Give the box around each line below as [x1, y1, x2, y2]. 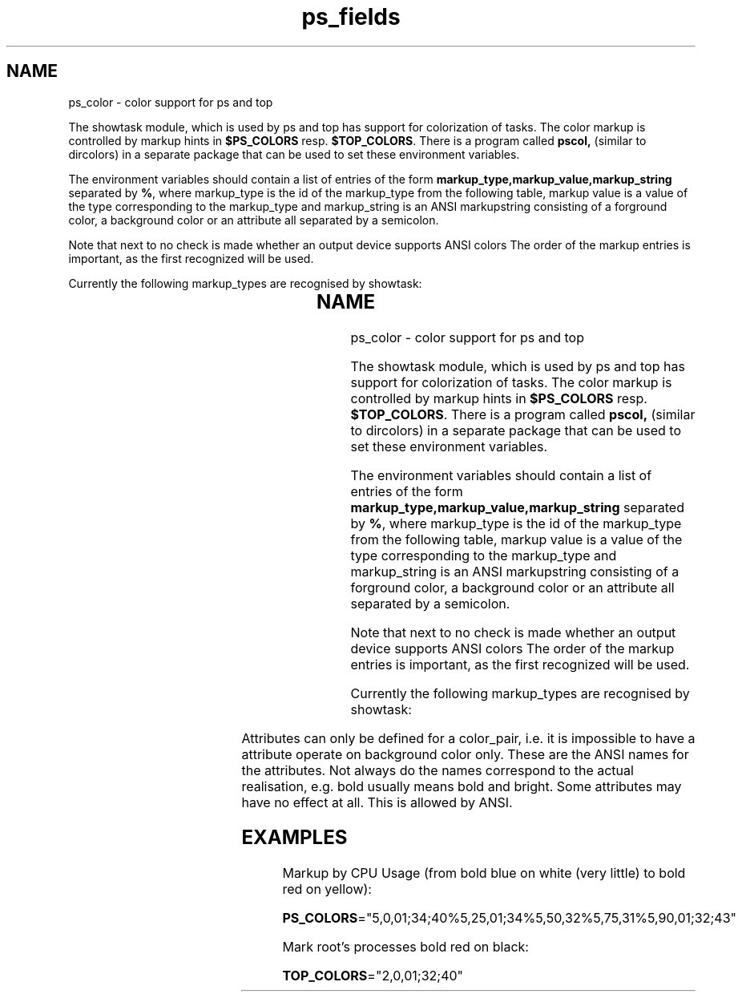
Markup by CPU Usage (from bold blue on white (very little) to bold [282, 865, 686, 882]
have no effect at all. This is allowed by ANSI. [241, 794, 513, 810]
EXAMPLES [241, 826, 348, 850]
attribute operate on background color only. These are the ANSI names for [241, 745, 689, 762]
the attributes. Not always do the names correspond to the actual [241, 762, 634, 778]
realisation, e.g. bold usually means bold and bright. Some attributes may [241, 778, 682, 794]
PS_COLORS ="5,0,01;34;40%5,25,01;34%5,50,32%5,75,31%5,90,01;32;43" [282, 910, 736, 927]
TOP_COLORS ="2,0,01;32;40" [282, 968, 464, 984]
